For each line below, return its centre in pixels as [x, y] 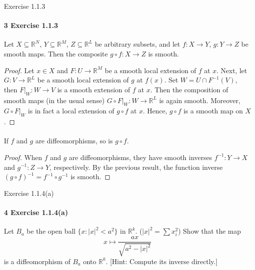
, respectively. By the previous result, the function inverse [136, 167]
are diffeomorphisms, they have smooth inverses [140, 157]
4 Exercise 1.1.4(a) [36, 212]
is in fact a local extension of [71, 111]
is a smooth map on [213, 111]
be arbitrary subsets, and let [138, 44]
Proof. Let [19, 70]
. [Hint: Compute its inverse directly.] [162, 261]
